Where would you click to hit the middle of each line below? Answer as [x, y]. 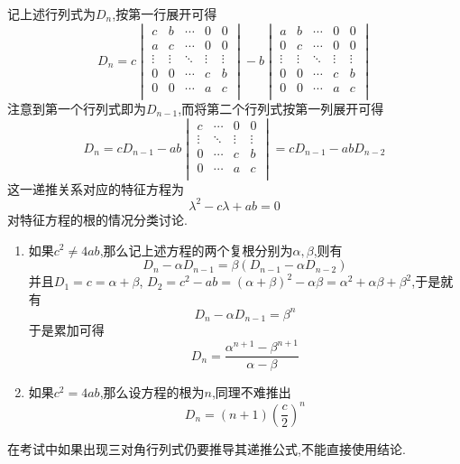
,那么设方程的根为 [152, 392]
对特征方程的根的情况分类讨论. [97, 219]
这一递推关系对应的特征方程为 [96, 188]
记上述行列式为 [51, 14]
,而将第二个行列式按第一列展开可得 [281, 108]
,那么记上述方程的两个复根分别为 [196, 250]
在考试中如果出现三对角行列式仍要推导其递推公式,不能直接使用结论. [207, 448]
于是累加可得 [66, 330]
